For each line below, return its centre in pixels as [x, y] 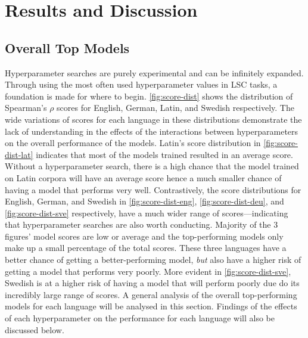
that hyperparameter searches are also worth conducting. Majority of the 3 [141, 224]
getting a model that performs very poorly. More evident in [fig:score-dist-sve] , [148, 271]
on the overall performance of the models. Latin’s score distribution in [133, 143]
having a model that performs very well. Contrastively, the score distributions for [153, 189]
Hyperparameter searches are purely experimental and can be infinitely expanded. [154, 72]
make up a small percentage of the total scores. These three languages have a [146, 248]
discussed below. [35, 329]
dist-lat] [19, 154]
